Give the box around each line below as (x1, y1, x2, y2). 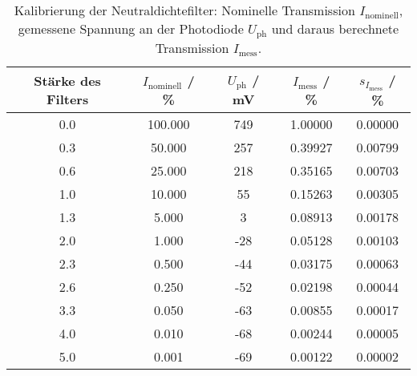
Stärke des (34, 71, 101, 90)
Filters (46, 89, 89, 108)
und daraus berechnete (271, 19, 399, 38)
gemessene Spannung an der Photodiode (18, 19, 244, 38)
